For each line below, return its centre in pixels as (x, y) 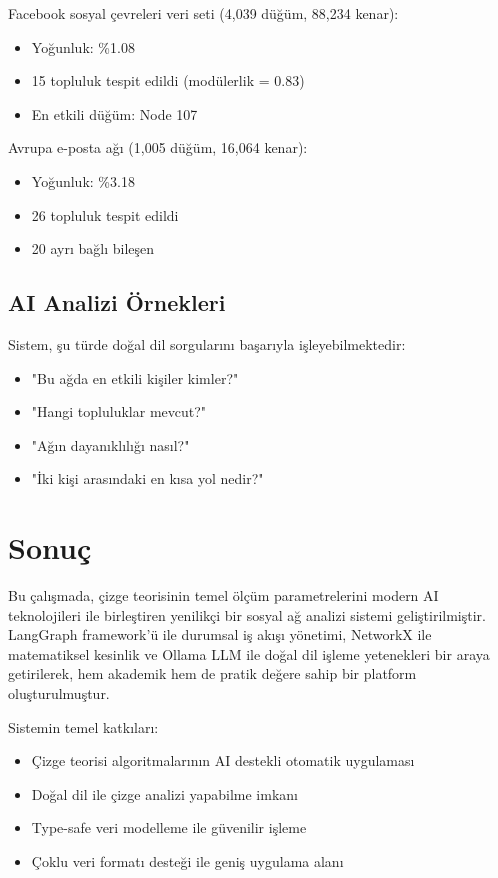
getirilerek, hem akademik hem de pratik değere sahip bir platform (212, 673)
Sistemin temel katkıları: (83, 726)
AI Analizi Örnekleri (117, 302)
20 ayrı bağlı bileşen (93, 248)
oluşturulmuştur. (59, 693)
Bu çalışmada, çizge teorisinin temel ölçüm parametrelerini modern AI (223, 595)
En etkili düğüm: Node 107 (114, 113)
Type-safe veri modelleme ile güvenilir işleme (169, 827)
